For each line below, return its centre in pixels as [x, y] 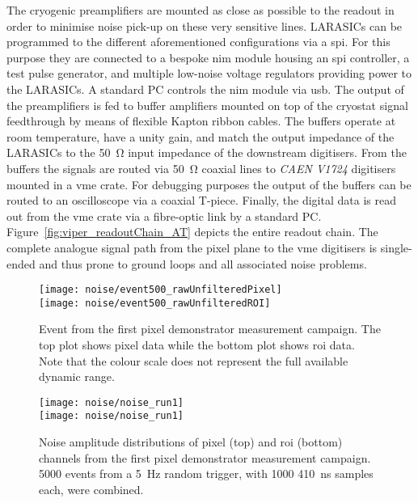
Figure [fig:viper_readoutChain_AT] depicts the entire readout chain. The [192, 232]
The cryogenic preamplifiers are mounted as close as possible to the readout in [201, 10]
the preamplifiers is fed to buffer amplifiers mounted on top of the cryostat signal [207, 105]
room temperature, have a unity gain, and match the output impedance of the [201, 136]
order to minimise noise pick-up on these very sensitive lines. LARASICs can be [205, 25]
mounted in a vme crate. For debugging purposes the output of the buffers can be [209, 184]
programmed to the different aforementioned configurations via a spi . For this [198, 42]
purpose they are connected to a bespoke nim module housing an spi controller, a [208, 57]
